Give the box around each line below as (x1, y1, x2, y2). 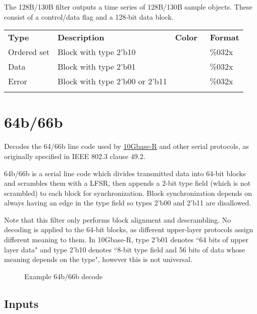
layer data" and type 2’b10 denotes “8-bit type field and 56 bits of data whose (4, 244, 245, 254)
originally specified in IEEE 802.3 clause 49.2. (4, 150, 145, 161)
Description (57, 31, 105, 43)
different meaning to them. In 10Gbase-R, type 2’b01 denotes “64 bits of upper (4, 234, 248, 245)
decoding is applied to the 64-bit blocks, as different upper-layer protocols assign (4, 224, 253, 235)
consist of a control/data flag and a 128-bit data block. (4, 11, 174, 22)
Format (210, 31, 239, 43)
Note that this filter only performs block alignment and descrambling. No (4, 214, 231, 225)
